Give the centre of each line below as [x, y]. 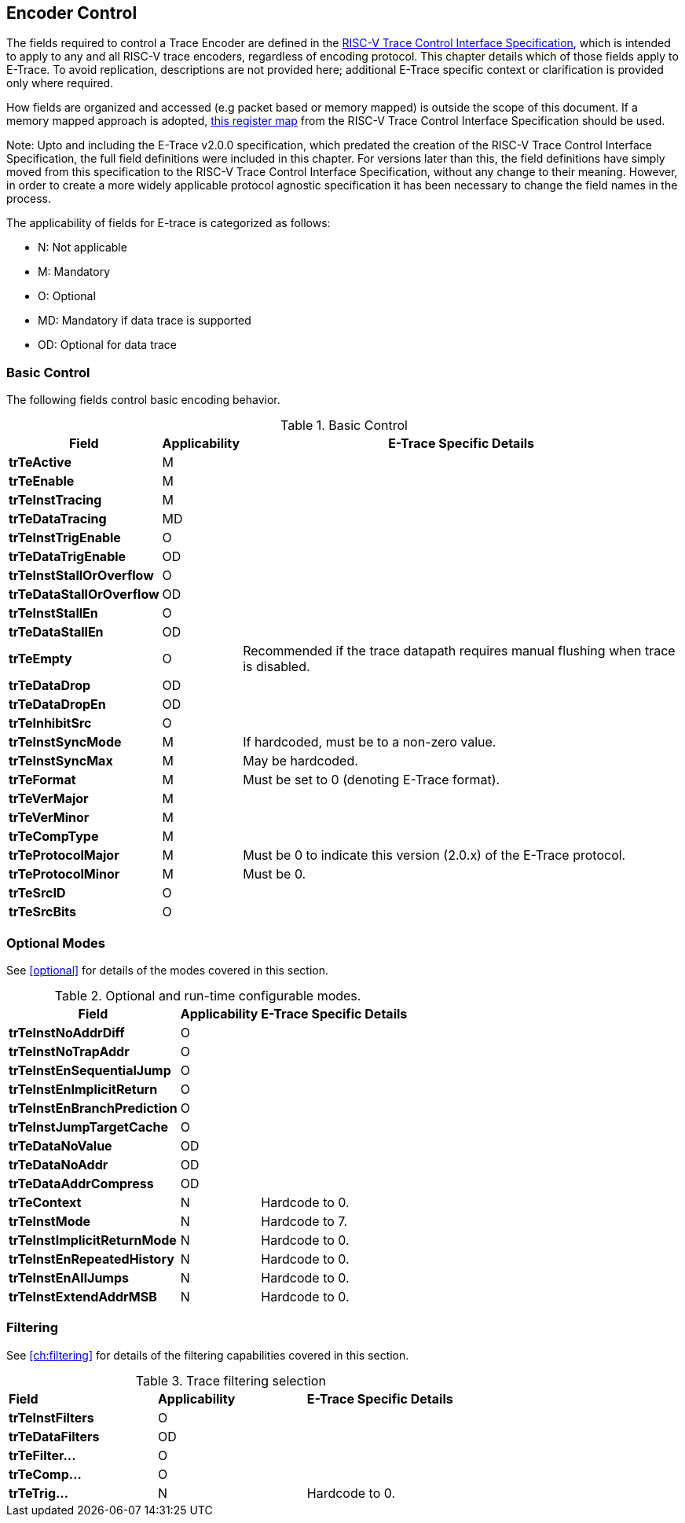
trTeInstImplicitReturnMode [93, 1240]
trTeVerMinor [49, 818]
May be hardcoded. [300, 761]
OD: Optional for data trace [108, 345]
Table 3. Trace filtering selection [231, 1380]
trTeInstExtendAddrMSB [83, 1296]
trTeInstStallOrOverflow [81, 576]
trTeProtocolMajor [64, 855]
